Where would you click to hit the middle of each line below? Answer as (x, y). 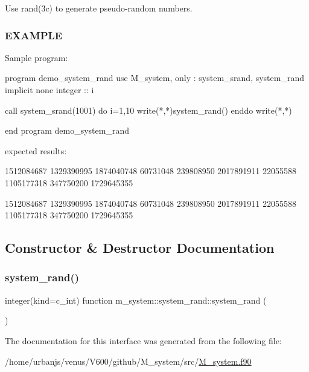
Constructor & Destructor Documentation (140, 248)
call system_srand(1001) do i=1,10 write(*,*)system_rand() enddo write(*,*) (148, 110)
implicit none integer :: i (49, 90)
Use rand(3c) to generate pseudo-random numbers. (99, 8)
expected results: (36, 150)
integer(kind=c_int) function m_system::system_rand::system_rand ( (136, 300)
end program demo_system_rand (67, 130)
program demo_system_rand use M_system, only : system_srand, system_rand (154, 78)
